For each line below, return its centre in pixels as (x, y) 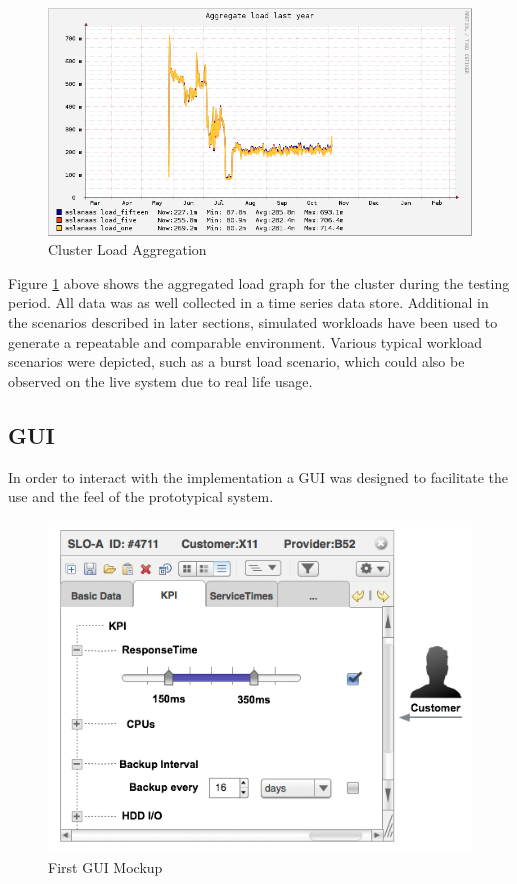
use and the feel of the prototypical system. (141, 496)
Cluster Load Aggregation (127, 249)
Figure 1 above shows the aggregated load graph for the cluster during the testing (259, 282)
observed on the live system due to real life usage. (160, 380)
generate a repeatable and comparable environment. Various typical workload (245, 341)
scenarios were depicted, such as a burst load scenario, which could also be (236, 361)
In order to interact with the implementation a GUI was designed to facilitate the (258, 476)
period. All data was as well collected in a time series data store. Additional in (248, 302)
